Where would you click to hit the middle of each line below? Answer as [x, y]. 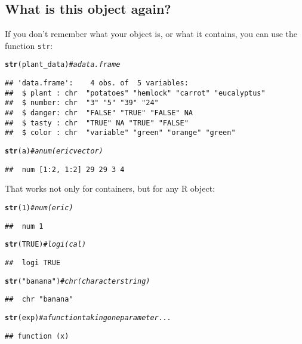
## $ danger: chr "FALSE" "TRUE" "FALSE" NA [99, 113]
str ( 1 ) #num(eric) [39, 208]
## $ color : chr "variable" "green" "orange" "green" [120, 133]
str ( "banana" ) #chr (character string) [78, 281]
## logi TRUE [33, 262]
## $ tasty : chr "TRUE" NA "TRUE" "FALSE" [97, 123]
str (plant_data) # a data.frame [63, 65]
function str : [29, 45]
